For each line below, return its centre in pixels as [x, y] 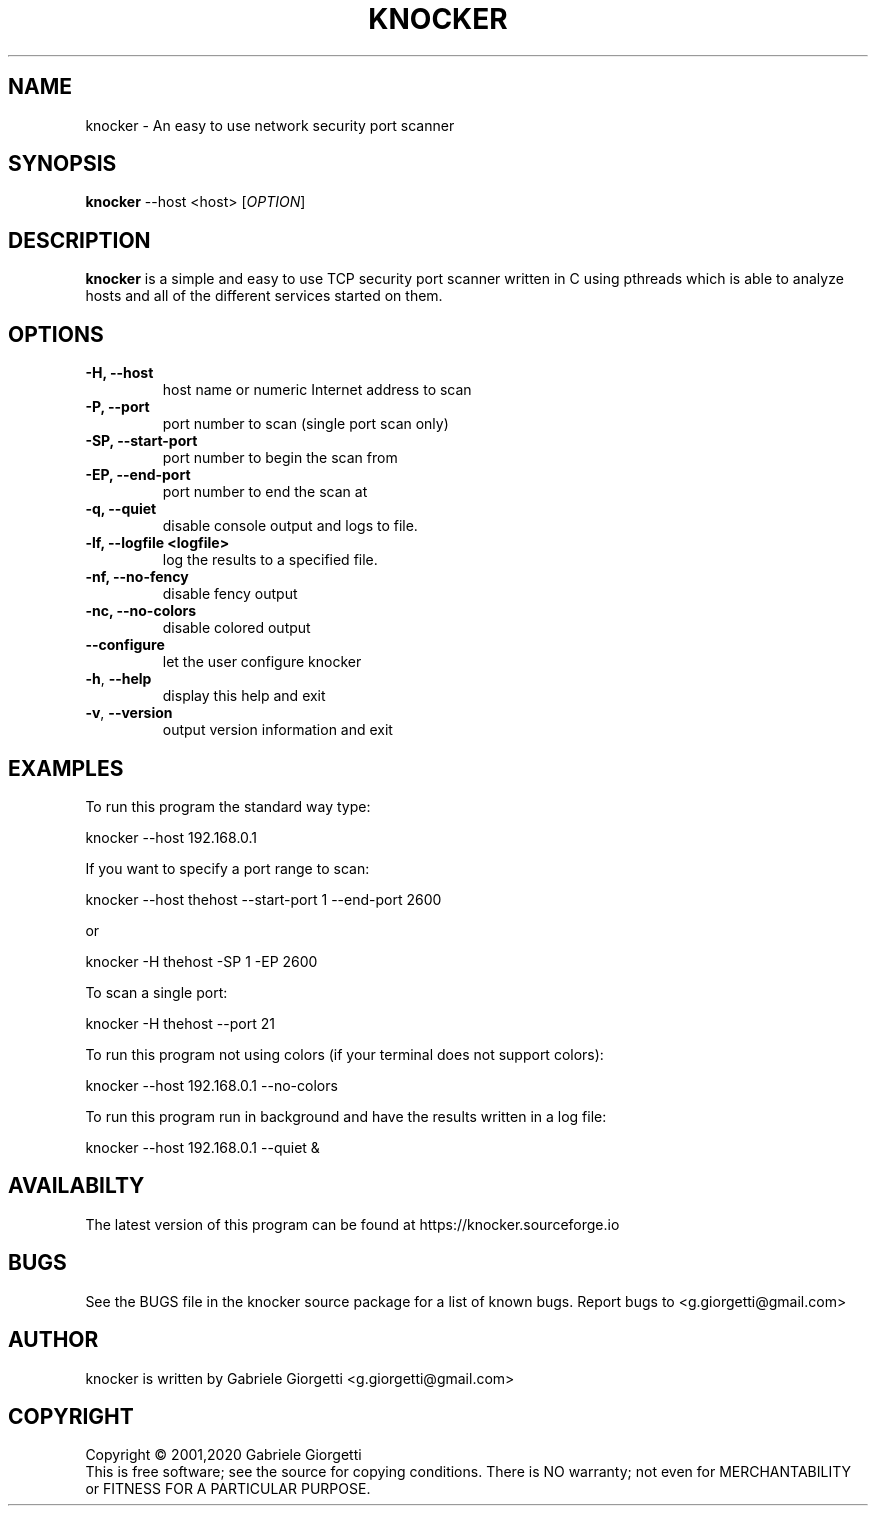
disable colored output [236, 628]
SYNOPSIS [62, 164]
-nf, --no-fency [137, 577]
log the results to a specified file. [270, 560]
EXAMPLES [66, 768]
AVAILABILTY [76, 1186]
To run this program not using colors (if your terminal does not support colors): [344, 1054]
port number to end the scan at [265, 492]
